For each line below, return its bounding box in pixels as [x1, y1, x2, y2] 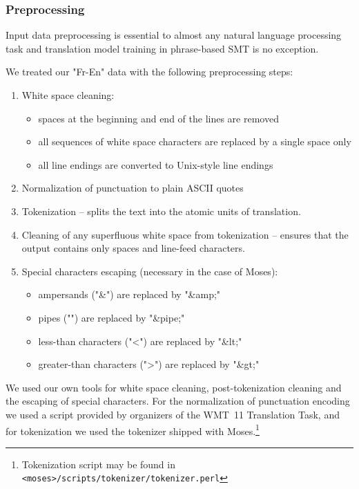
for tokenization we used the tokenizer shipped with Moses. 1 [6, 421, 260, 438]
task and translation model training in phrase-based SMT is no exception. [6, 41, 319, 55]
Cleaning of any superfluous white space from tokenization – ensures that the [21, 227, 349, 241]
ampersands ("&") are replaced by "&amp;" [38, 287, 221, 302]
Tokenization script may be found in [21, 456, 175, 471]
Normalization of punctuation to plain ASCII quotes [21, 181, 244, 195]
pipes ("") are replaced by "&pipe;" [38, 310, 185, 324]
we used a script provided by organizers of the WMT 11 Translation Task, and [6, 407, 340, 421]
